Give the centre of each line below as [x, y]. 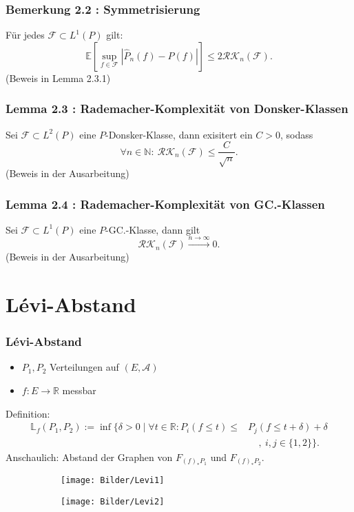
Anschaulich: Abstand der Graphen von [89, 457]
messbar [79, 390]
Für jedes [25, 35]
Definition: [28, 413]
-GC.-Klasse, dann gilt [153, 229]
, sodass [297, 134]
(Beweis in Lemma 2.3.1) [58, 78]
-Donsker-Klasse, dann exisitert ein [179, 134]
